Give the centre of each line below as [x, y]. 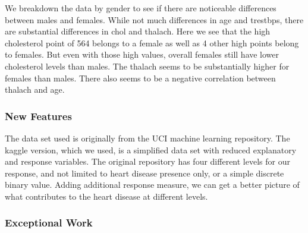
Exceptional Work [49, 223]
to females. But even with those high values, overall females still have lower [142, 54]
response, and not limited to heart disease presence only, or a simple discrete [144, 173]
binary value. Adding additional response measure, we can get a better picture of [152, 185]
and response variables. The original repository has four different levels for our [147, 161]
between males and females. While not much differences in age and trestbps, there [154, 19]
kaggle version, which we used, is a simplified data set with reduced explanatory [151, 149]
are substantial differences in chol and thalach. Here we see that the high [138, 31]
